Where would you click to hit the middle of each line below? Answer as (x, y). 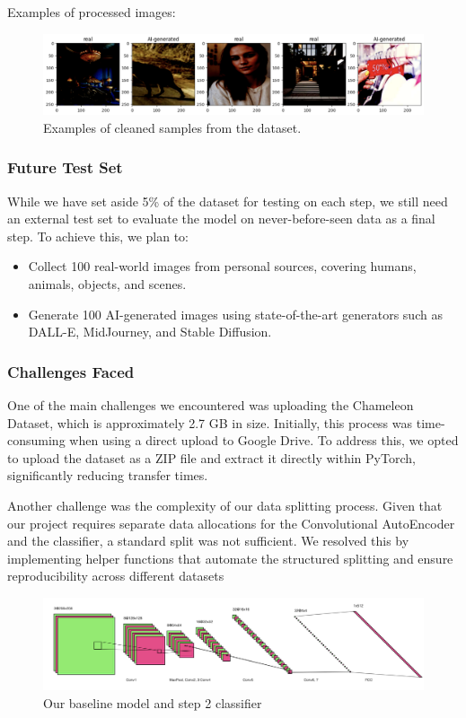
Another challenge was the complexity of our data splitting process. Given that (225, 506)
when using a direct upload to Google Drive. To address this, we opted (264, 440)
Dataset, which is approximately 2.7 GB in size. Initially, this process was (210, 422)
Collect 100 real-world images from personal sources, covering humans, (222, 266)
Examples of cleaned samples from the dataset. (172, 127)
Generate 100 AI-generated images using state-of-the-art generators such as (235, 314)
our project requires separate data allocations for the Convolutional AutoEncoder (231, 523)
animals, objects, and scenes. (107, 284)
